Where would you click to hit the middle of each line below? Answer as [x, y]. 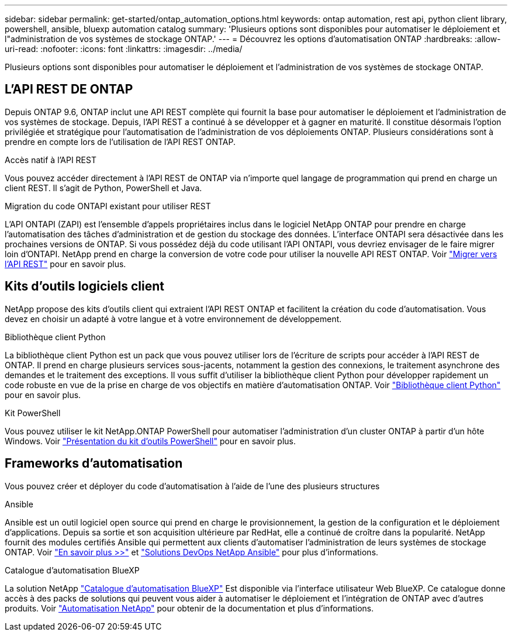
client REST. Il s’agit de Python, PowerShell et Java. [103, 188]
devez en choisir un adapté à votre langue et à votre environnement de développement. [173, 319]
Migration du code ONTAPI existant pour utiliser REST [108, 206]
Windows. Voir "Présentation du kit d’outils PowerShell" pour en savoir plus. [151, 441]
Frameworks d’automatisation [94, 464]
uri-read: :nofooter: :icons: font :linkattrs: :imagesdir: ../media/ [124, 49]
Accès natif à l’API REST [51, 160]
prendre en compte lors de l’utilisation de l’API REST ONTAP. [120, 141]
